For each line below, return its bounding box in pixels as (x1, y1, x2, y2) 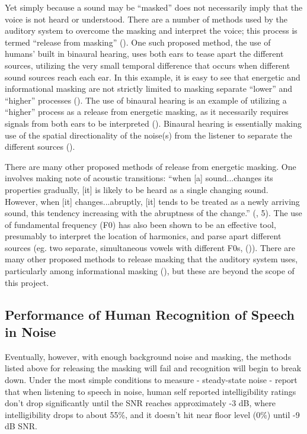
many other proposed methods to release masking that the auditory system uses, (5, 253, 298, 265)
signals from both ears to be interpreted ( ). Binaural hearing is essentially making (5, 117, 302, 129)
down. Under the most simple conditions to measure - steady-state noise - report (5, 374, 298, 386)
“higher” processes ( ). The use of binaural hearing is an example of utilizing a (5, 94, 287, 106)
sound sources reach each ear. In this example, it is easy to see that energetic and (5, 70, 300, 83)
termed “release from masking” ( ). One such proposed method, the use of (5, 36, 271, 48)
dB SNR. (5, 420, 37, 432)
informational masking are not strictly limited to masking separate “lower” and (5, 82, 293, 95)
